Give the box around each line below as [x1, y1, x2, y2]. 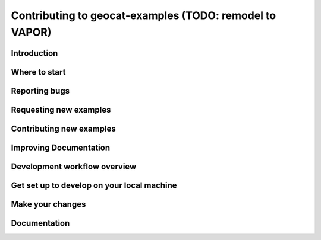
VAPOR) [11, 25, 52, 39]
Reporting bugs [11, 86, 70, 96]
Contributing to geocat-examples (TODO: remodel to [11, 9, 276, 22]
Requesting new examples [11, 104, 111, 115]
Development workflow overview [11, 161, 137, 171]
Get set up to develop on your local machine [11, 180, 178, 190]
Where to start [11, 67, 66, 77]
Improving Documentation [11, 142, 110, 152]
